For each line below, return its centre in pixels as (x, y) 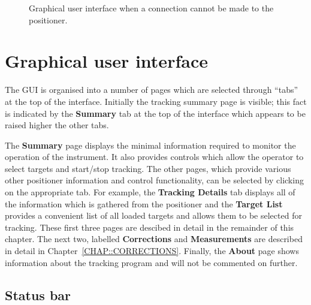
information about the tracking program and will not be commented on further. (151, 262)
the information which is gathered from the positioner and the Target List (144, 203)
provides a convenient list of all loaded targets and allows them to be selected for (153, 215)
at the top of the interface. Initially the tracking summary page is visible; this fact (156, 101)
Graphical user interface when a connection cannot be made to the (151, 8)
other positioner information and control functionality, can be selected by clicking (154, 180)
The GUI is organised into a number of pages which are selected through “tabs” (152, 90)
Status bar (38, 295)
